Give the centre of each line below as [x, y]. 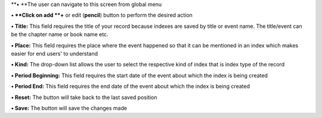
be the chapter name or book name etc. [60, 34]
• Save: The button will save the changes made [69, 108]
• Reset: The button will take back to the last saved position [84, 97]
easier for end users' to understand [55, 53]
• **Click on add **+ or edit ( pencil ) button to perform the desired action [102, 15]
